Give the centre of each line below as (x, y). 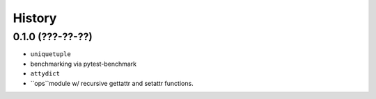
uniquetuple (50, 54)
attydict (45, 74)
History (35, 18)
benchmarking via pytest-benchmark (84, 64)
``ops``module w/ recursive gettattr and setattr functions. (112, 83)
